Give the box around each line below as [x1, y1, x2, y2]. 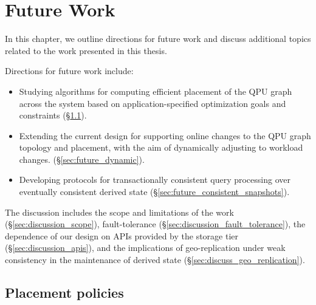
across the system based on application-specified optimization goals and [19, 97, 286, 109]
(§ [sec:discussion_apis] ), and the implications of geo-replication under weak [5, 241, 286, 254]
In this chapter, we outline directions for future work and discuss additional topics [5, 32, 311, 45]
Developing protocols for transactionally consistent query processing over [19, 173, 290, 186]
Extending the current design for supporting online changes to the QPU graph [19, 129, 311, 142]
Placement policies [5, 283, 124, 302]
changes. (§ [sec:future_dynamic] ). [19, 152, 145, 165]
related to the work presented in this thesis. [5, 44, 167, 57]
